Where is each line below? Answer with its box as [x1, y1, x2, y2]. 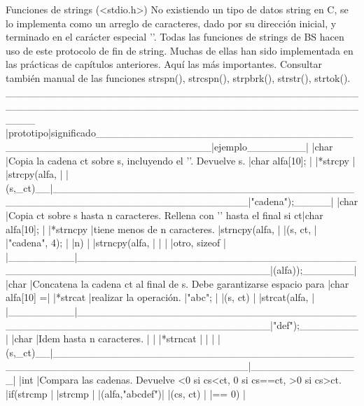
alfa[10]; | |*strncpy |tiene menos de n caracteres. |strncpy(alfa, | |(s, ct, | [6, 221, 317, 236]
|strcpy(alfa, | [6, 167, 63, 181]
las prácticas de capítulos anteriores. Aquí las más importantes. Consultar [6, 57, 322, 71]
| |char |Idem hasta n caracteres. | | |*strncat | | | [6, 331, 215, 346]
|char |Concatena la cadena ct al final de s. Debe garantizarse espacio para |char [6, 276, 349, 290]
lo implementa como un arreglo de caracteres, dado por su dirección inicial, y [6, 15, 337, 30]
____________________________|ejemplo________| [6, 139, 309, 153]
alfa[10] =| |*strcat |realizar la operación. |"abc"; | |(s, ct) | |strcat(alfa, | [6, 290, 315, 304]
